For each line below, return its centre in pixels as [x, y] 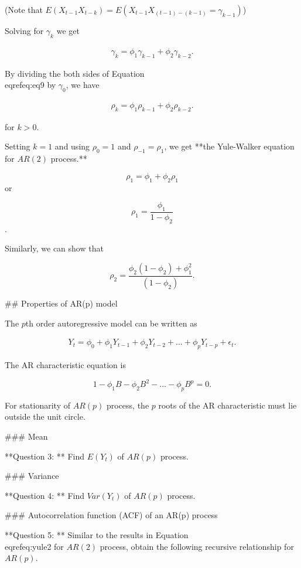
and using [72, 146]
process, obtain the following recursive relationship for [197, 546]
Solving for [24, 30]
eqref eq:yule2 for [34, 546]
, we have [83, 85]
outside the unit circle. [45, 416]
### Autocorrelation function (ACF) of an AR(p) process [111, 515]
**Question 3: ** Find [45, 456]
